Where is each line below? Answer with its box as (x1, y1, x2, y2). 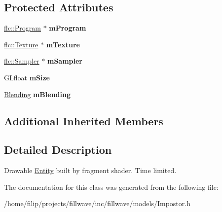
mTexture (46, 39, 80, 49)
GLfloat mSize (4, 72, 50, 82)
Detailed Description (4, 142, 112, 157)
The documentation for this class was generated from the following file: (4, 181, 219, 192)
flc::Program (4, 23, 41, 33)
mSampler (47, 56, 82, 66)
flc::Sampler (4, 56, 39, 66)
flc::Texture (4, 39, 38, 49)
